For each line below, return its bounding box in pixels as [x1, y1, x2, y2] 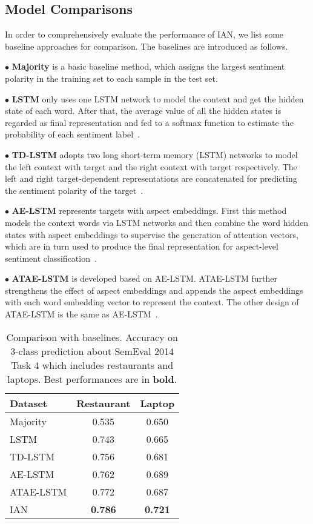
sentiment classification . [5, 251, 97, 264]
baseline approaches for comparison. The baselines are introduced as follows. [5, 39, 288, 52]
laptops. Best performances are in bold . [7, 371, 177, 386]
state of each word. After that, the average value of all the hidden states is [5, 104, 282, 117]
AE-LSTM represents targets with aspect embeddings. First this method [12, 204, 287, 217]
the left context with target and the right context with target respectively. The [5, 160, 297, 173]
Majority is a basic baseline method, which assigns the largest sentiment [12, 60, 285, 73]
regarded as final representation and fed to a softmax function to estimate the [5, 116, 294, 128]
